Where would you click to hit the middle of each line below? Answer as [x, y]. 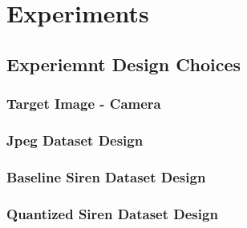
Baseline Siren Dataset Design [106, 176]
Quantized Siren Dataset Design [112, 213]
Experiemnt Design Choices [124, 64]
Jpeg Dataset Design [75, 140]
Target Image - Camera [84, 104]
